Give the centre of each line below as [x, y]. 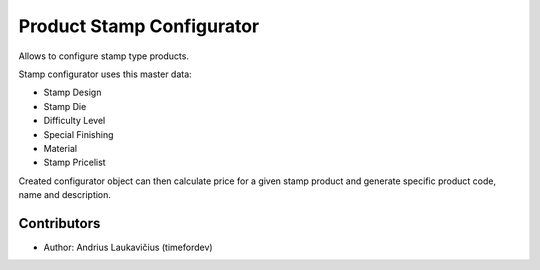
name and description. [65, 195]
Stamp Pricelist [74, 162]
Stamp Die [65, 106]
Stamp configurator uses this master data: [105, 74]
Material [60, 148]
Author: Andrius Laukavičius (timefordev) [128, 247]
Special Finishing [78, 134]
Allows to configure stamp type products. [104, 56]
